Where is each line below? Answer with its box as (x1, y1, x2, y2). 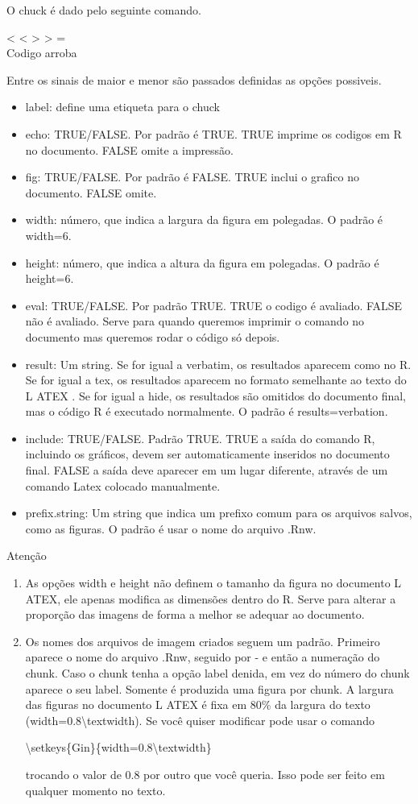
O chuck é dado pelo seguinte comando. (6, 2, 201, 18)
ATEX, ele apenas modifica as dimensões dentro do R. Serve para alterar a (25, 590, 396, 607)
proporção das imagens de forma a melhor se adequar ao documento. (25, 606, 365, 623)
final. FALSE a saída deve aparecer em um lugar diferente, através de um (25, 462, 388, 479)
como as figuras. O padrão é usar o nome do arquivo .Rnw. (25, 520, 317, 537)
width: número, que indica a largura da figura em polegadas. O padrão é (25, 211, 383, 228)
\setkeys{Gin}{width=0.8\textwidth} (25, 739, 212, 756)
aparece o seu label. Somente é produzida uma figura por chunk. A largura (25, 680, 394, 697)
